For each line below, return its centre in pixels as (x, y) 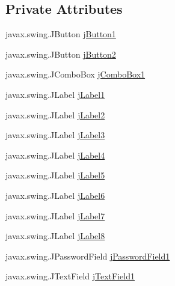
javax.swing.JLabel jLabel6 (55, 195)
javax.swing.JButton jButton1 (61, 34)
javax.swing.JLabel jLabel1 (55, 94)
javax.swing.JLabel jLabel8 (55, 236)
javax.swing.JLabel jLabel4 (55, 155)
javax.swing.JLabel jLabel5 (55, 175)
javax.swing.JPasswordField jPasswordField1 (88, 256)
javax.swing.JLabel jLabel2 (55, 114)
